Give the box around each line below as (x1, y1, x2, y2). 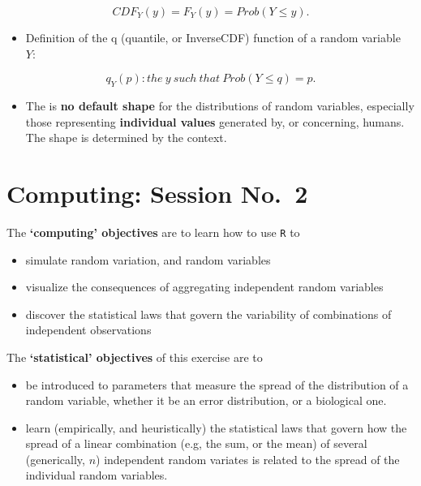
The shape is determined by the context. (25, 129, 227, 146)
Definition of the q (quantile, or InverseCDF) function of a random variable (25, 29, 401, 45)
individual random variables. (25, 467, 168, 484)
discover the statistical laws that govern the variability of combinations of (25, 305, 392, 322)
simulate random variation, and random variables (25, 251, 271, 268)
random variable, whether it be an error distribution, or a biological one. (25, 392, 387, 409)
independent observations (25, 321, 152, 338)
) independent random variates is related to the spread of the (96, 450, 400, 467)
